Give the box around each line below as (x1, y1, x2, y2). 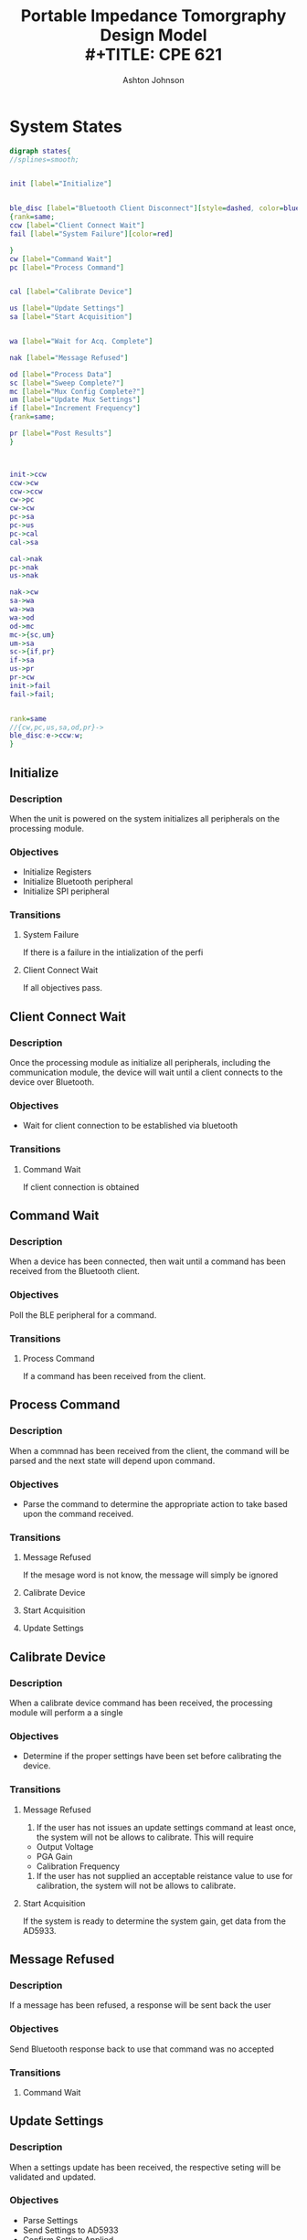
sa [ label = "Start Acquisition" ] (9, 313, 132, 322)
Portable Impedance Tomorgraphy (20, 5, 287, 27)
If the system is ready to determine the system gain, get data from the (22, 1916, 286, 1927)
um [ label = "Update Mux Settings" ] (9, 395, 142, 405)
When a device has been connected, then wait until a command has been (9, 1256, 286, 1267)
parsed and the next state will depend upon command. (9, 1455, 216, 1466)
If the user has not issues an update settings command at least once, (36, 1821, 297, 1832)
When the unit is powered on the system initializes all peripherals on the (9, 812, 281, 823)
